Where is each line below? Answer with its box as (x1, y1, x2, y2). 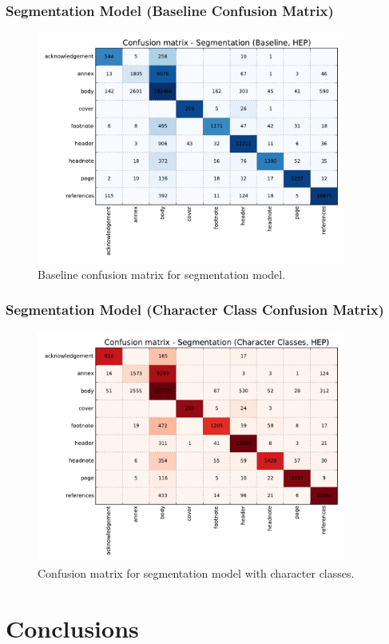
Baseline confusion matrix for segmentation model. (38, 265, 286, 282)
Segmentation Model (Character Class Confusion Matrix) (6, 300, 384, 320)
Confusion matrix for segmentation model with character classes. (38, 565, 355, 582)
